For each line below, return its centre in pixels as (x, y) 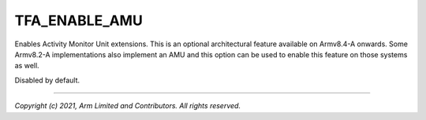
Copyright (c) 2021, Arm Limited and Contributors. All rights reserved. (127, 106)
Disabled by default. (47, 80)
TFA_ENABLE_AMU (79, 20)
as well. (27, 66)
